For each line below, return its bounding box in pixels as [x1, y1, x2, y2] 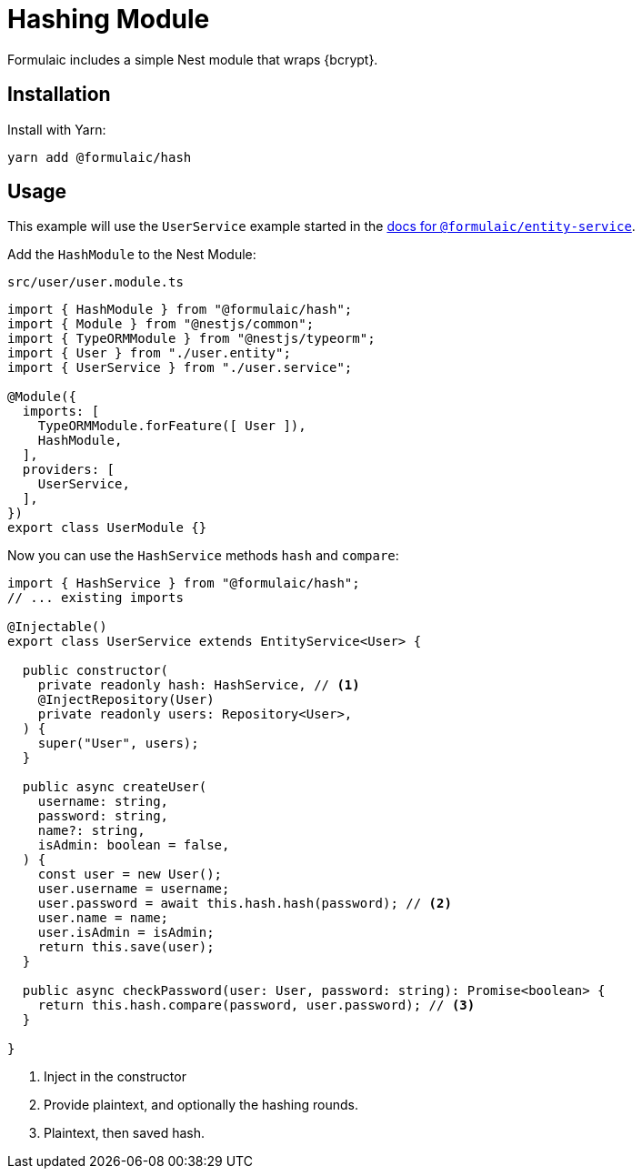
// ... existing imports [7, 590, 184, 606]
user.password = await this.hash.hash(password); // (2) [37, 896, 452, 911]
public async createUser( [22, 779, 207, 795]
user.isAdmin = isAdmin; [37, 925, 215, 940]
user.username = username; [37, 881, 230, 897]
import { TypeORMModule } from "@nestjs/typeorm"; [7, 331, 376, 347]
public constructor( [22, 663, 169, 678]
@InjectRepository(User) [37, 692, 215, 708]
